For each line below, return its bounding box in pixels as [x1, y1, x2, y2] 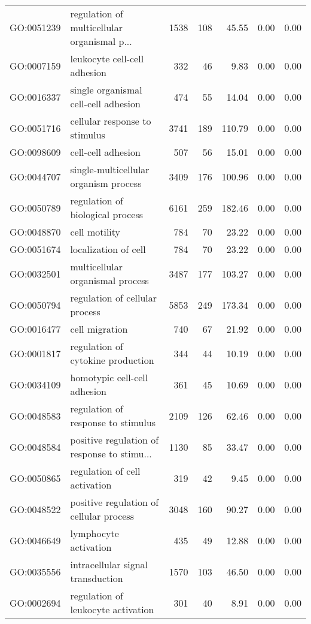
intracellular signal [70, 557, 148, 571]
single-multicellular [70, 162, 150, 176]
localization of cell [70, 242, 146, 256]
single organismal [70, 83, 142, 97]
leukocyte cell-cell [70, 52, 144, 65]
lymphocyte [70, 526, 119, 540]
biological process [70, 207, 144, 221]
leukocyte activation [70, 602, 154, 616]
